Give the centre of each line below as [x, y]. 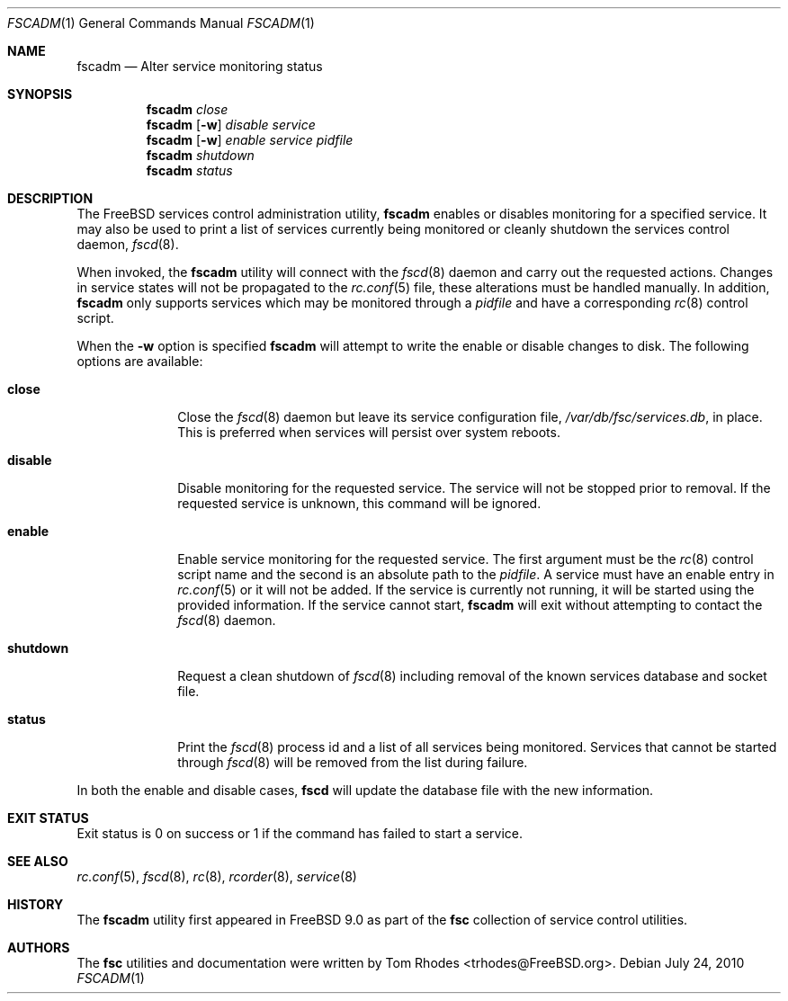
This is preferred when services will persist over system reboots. [369, 432]
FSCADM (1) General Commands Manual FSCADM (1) [161, 23]
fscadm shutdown [200, 155]
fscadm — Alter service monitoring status [200, 66]
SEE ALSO [38, 861]
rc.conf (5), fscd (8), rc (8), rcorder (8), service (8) [217, 876]
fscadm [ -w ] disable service [231, 125]
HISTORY [36, 904]
